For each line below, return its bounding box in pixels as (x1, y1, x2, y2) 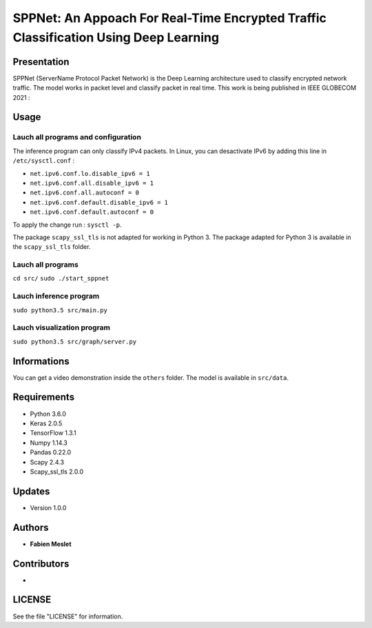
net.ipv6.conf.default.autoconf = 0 (30, 208, 154, 216)
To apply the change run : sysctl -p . (12, 221, 122, 229)
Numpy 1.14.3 (30, 438, 68, 447)
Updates (12, 485, 50, 497)
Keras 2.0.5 (30, 419, 63, 427)
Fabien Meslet (30, 540, 72, 548)
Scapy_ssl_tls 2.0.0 (30, 467, 84, 476)
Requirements (12, 392, 75, 403)
